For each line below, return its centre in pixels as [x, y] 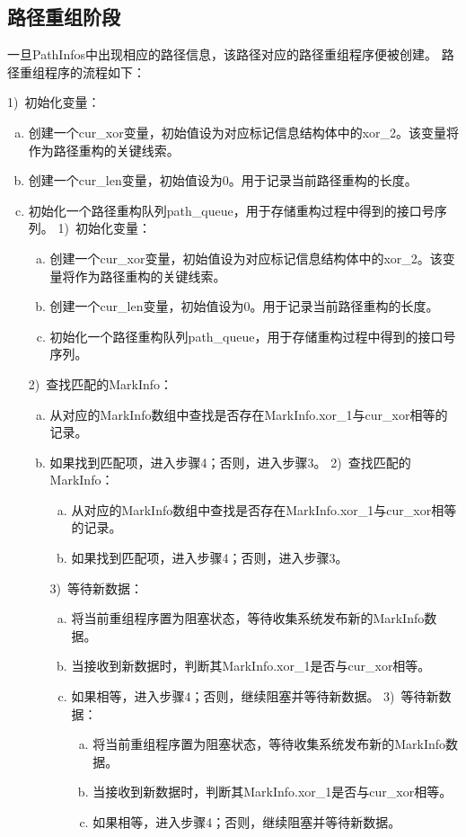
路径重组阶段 [64, 17]
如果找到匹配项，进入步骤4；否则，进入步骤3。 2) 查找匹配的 [230, 462]
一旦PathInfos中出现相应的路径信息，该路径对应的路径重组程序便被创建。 [223, 54]
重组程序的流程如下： [82, 71]
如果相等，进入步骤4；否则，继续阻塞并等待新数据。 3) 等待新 [255, 696]
